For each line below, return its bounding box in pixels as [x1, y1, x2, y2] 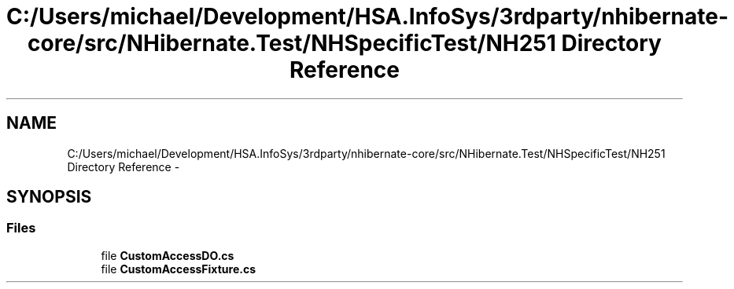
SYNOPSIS [6, 187, 92, 207]
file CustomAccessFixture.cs [101, 262, 256, 276]
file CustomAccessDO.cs [101, 248, 234, 262]
